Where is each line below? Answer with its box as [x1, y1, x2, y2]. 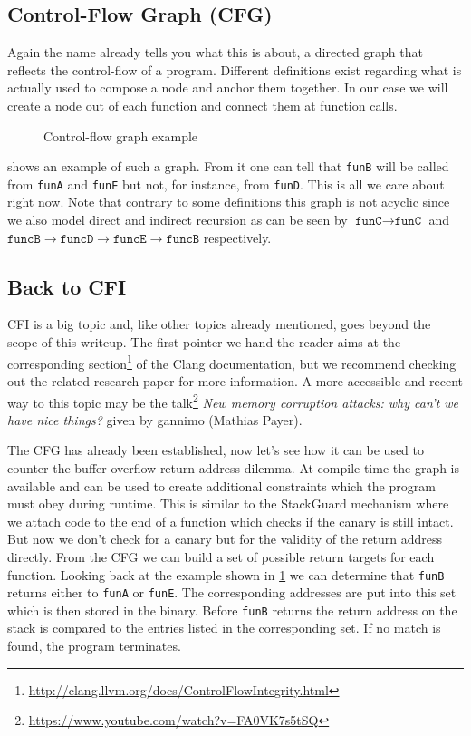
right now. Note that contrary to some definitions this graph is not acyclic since [7, 192, 450, 211]
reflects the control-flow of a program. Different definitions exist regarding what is [7, 60, 462, 79]
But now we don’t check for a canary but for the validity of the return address [7, 529, 443, 548]
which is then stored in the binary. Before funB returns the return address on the [7, 600, 457, 619]
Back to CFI [7, 272, 127, 300]
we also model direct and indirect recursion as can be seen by [7, 210, 348, 229]
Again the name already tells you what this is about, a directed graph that [7, 43, 423, 62]
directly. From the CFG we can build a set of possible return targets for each [7, 547, 435, 566]
